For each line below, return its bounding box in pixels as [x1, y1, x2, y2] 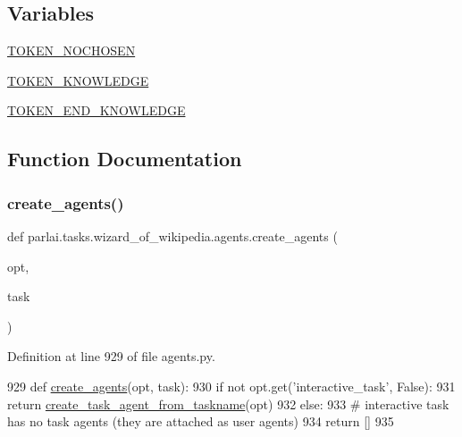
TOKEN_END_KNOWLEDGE [7, 101, 186, 120]
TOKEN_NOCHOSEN [7, 41, 136, 60]
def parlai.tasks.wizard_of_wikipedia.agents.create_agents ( [7, 226, 338, 245]
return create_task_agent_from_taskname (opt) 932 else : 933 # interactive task [7, 394, 449, 413]
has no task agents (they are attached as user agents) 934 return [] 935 [7, 412, 394, 431]
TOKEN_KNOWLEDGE [7, 71, 149, 89]
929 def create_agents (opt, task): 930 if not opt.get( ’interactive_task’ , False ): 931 [7, 376, 456, 395]
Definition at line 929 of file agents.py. [7, 347, 215, 366]
